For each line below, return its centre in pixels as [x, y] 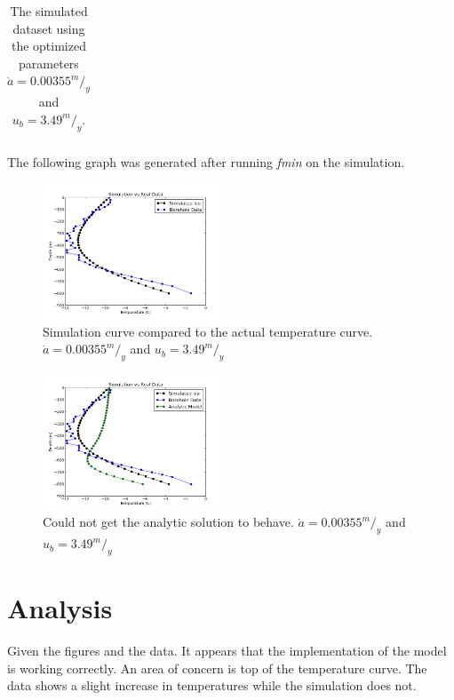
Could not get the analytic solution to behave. [168, 522]
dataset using [49, 28]
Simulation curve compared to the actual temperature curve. [208, 331]
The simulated [49, 11]
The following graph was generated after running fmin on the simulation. [206, 162]
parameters [49, 63]
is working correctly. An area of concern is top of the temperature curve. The [217, 668]
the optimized [48, 46]
